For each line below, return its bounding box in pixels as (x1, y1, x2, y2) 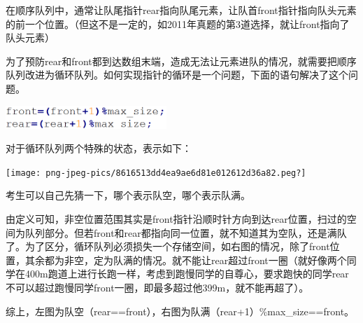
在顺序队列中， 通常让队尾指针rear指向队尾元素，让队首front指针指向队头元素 (6, 3, 357, 17)
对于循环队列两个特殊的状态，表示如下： (6, 141, 192, 156)
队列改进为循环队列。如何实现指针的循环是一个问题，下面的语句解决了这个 (6, 67, 348, 82)
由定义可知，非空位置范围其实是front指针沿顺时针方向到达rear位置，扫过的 (6, 212, 347, 226)
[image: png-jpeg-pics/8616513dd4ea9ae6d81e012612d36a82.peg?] (6, 167, 306, 178)
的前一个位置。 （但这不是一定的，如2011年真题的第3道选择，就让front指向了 (6, 16, 350, 31)
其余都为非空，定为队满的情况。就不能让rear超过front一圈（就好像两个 (24, 252, 347, 267)
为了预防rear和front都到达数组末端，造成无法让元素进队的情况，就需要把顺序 (6, 53, 357, 68)
